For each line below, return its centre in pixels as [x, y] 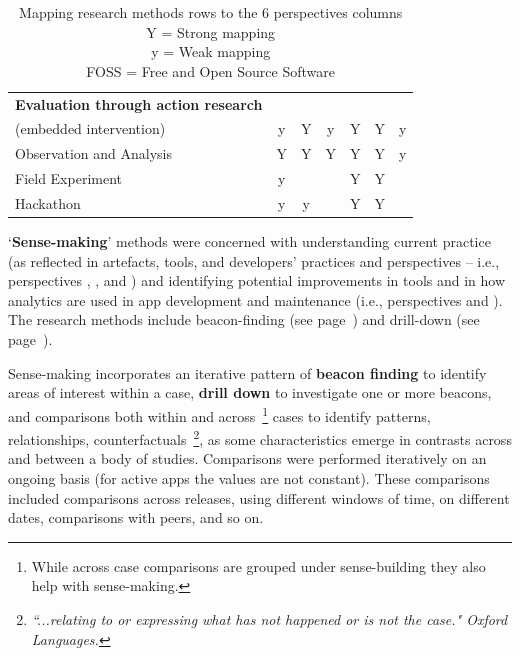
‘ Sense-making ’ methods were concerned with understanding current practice [249, 241]
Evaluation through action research [139, 103]
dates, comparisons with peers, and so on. [136, 517]
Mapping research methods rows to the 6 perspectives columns [211, 12]
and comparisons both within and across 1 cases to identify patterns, [219, 414]
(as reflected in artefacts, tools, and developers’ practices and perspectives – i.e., [254, 260]
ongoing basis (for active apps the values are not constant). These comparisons [249, 477]
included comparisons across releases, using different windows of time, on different [259, 497]
